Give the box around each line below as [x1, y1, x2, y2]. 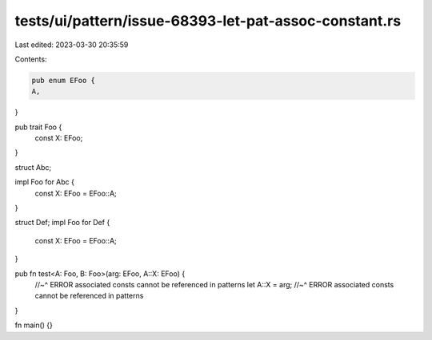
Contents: [14, 54, 47, 64]
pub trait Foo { [14, 122, 62, 132]
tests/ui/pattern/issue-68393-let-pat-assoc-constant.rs [14, 12, 402, 30]
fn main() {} [14, 320, 54, 330]
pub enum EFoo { [31, 76, 96, 85]
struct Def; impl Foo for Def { [14, 218, 110, 227]
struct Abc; [14, 162, 52, 172]
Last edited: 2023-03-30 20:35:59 [14, 40, 129, 49]
